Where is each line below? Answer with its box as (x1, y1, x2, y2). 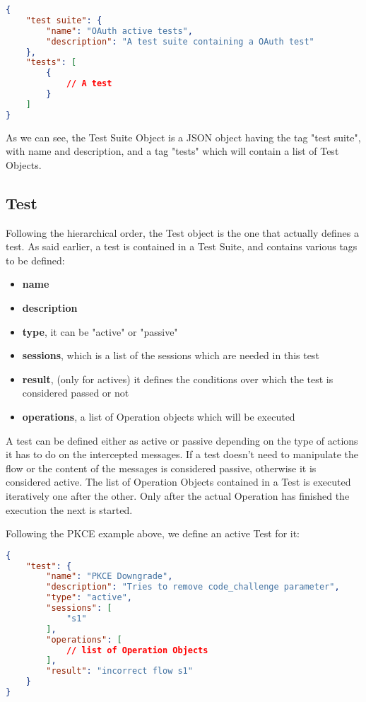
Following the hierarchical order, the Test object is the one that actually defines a (6, 225, 359, 240)
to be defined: (6, 252, 65, 267)
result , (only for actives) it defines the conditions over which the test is (22, 371, 333, 386)
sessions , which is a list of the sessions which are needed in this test (22, 348, 319, 363)
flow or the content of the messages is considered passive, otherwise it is (6, 460, 317, 475)
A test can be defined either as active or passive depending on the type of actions (6, 433, 358, 447)
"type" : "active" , (46, 592, 133, 603)
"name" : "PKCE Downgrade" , (46, 571, 173, 582)
